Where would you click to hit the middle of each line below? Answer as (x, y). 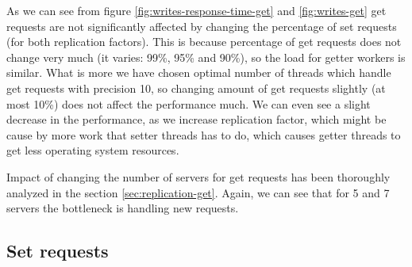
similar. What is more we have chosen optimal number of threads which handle (199, 72)
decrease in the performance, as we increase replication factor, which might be (196, 119)
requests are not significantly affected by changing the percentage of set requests (202, 26)
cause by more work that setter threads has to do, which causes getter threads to (204, 134)
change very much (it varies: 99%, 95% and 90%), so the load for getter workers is (206, 57)
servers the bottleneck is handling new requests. (123, 208)
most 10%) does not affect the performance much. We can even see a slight (189, 103)
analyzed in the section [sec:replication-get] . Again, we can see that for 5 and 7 (198, 192)
